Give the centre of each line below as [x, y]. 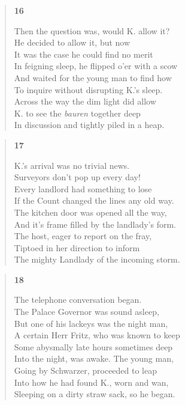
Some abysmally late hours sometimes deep [93, 346]
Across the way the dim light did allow [85, 101]
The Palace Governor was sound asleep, [87, 312]
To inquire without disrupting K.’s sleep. [88, 89]
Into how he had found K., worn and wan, [91, 382]
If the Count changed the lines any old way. [94, 200]
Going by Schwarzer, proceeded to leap [86, 370]
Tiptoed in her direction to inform [77, 247]
